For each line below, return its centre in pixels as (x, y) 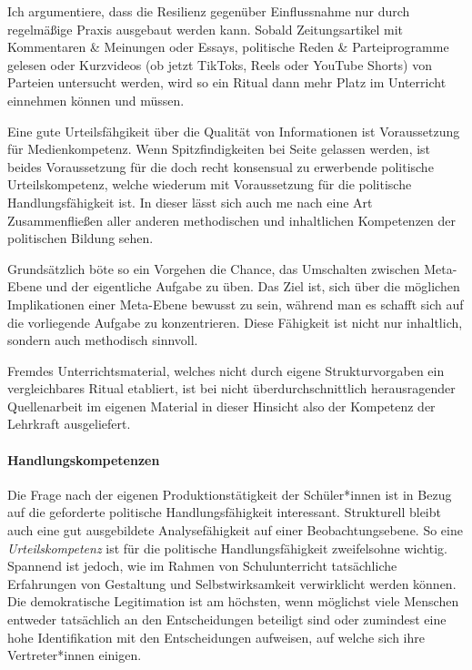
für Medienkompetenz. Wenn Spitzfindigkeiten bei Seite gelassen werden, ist (219, 149)
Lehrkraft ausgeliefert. (69, 424)
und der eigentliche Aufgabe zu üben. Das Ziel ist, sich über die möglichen (253, 286)
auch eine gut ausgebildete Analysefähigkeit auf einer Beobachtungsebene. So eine (235, 530)
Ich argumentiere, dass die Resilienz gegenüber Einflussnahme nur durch (209, 11)
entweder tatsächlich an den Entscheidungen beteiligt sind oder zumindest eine (227, 619)
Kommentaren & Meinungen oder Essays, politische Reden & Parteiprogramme (228, 47)
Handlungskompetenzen (84, 459)
